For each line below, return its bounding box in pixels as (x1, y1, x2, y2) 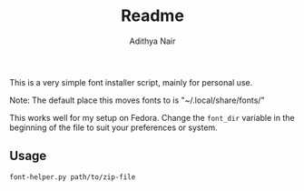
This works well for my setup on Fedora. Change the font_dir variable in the (9, 112, 295, 123)
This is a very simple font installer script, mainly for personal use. (9, 76, 253, 87)
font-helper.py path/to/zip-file (9, 172, 136, 182)
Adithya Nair (129, 35, 176, 46)
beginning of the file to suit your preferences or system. (9, 122, 218, 133)
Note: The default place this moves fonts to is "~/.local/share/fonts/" (9, 95, 265, 106)
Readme (121, 5, 184, 26)
